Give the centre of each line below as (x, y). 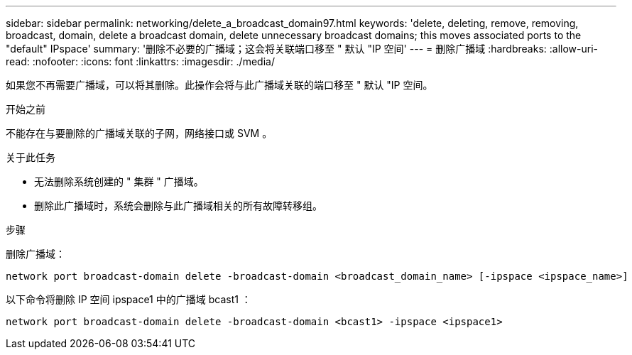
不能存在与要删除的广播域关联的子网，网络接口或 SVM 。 (139, 133)
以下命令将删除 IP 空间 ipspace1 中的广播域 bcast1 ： (129, 299)
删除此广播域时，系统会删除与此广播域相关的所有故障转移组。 (178, 206)
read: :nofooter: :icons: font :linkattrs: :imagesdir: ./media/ (140, 61)
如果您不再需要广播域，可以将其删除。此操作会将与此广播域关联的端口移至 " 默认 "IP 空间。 (219, 85)
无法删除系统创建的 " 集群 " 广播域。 (119, 181)
